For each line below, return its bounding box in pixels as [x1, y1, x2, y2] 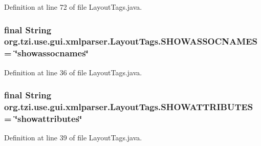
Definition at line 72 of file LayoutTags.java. [4, 2, 142, 12]
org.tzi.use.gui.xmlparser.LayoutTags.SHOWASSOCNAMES [4, 35, 257, 48]
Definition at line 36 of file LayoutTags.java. [4, 67, 142, 77]
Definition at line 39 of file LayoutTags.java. [4, 132, 142, 143]
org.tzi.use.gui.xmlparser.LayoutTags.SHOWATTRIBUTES [4, 100, 253, 113]
